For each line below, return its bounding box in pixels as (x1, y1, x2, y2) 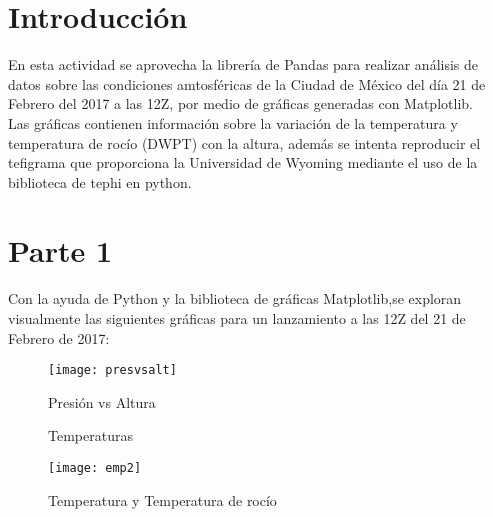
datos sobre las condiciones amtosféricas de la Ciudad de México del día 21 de (8, 73, 486, 94)
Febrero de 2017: (8, 327, 110, 348)
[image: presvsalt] (48, 363, 177, 378)
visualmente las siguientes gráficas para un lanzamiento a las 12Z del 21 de (8, 308, 466, 328)
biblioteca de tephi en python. (8, 171, 192, 192)
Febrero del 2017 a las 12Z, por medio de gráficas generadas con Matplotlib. (8, 93, 473, 114)
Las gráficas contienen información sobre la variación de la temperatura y (8, 112, 458, 133)
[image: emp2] (48, 461, 142, 476)
